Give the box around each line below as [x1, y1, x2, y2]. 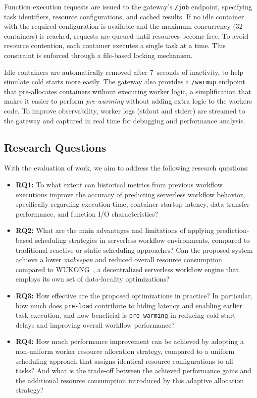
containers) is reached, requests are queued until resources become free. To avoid [4, 30, 249, 41]
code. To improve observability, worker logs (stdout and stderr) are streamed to [4, 106, 245, 116]
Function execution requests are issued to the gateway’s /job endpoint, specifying [4, 1, 252, 11]
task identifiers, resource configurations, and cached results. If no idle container [4, 11, 244, 21]
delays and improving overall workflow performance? [15, 319, 175, 330]
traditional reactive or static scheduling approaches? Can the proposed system [15, 244, 253, 255]
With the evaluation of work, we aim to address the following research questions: [4, 163, 249, 173]
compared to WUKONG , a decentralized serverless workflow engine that [15, 264, 239, 274]
